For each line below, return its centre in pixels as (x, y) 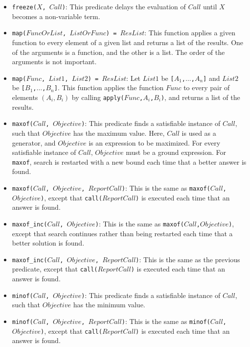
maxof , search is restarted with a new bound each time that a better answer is (129, 161)
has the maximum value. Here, (119, 133)
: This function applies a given (190, 33)
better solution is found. (48, 243)
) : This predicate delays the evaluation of (124, 6)
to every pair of (207, 87)
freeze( (24, 7)
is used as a (199, 133)
